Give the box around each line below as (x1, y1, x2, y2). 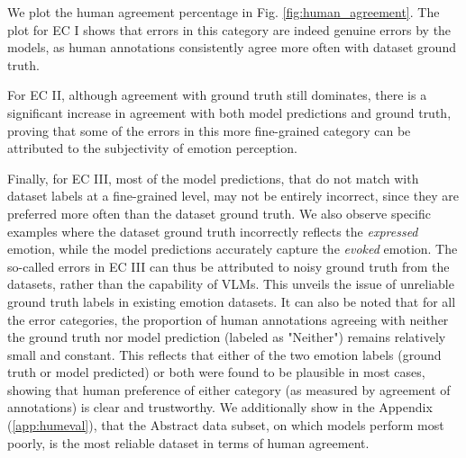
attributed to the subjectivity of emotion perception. (7, 139, 297, 157)
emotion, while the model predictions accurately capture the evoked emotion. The (7, 239, 458, 258)
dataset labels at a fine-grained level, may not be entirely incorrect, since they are (7, 186, 459, 205)
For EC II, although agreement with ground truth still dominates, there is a (7, 85, 427, 104)
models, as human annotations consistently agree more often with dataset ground (7, 38, 456, 57)
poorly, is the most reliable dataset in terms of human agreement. (7, 433, 370, 452)
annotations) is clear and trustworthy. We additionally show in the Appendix (7, 398, 433, 417)
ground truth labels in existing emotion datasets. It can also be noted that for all (7, 292, 456, 310)
